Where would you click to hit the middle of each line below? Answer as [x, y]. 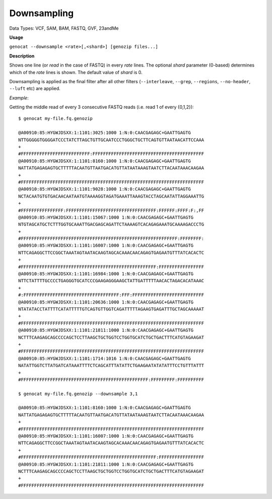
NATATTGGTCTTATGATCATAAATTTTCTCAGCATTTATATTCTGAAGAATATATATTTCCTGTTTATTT [111, 366]
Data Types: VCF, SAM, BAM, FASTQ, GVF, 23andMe [64, 28]
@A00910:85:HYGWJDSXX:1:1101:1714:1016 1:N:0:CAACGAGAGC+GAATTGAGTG [105, 358]
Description [22, 56]
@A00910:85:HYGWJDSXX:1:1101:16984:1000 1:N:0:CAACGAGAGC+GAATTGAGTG [106, 274]
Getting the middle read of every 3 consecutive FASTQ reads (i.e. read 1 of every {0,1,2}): [101, 107]
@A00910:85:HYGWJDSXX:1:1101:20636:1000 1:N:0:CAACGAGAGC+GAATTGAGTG [106, 302]
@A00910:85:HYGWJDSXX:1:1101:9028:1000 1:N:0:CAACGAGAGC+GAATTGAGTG [105, 189]
